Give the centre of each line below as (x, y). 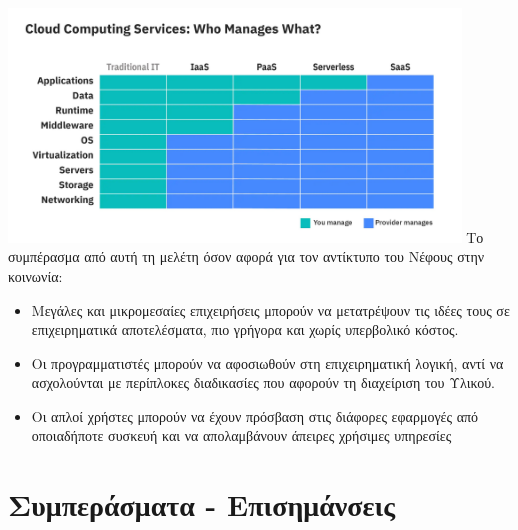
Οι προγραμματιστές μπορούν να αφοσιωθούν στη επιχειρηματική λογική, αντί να (267, 362)
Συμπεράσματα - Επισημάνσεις (202, 504)
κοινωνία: (35, 275)
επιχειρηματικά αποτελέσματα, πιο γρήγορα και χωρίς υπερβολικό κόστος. (245, 329)
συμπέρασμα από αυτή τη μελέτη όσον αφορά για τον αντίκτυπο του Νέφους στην (246, 256)
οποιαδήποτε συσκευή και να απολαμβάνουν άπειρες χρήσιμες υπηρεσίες (241, 435)
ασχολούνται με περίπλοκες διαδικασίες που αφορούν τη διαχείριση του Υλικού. (263, 382)
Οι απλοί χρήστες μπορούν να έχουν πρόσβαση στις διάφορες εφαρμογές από (255, 415)
